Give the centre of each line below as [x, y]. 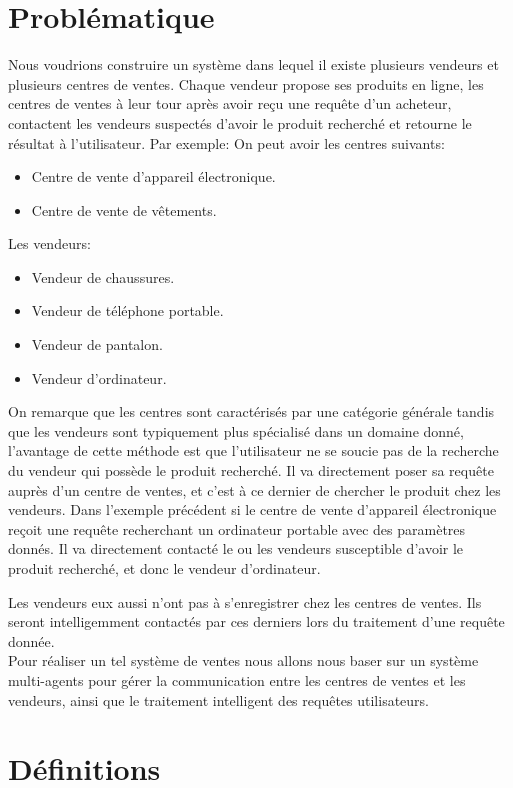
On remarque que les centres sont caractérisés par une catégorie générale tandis [251, 411]
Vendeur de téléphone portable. [127, 310]
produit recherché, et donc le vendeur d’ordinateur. [164, 568]
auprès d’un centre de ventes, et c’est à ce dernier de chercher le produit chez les [254, 489]
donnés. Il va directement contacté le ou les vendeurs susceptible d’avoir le [236, 548]
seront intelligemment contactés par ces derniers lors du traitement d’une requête [256, 621]
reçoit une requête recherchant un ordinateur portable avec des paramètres [237, 528]
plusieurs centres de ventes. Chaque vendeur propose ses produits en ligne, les [246, 83]
